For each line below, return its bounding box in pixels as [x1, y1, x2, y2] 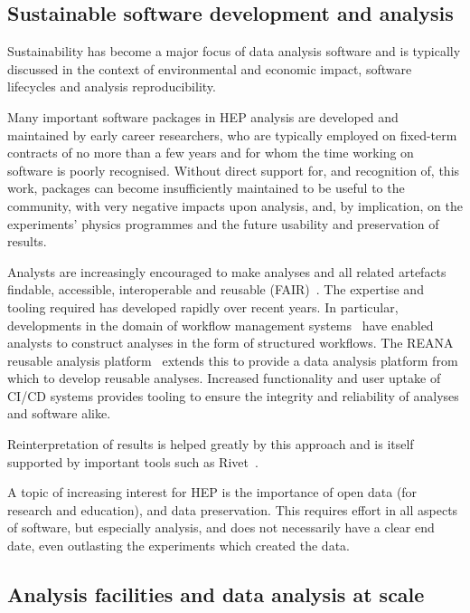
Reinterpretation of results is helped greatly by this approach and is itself [7, 435, 414, 454]
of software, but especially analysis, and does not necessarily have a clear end [7, 518, 435, 537]
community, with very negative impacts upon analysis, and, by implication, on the [7, 196, 463, 215]
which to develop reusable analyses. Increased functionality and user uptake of [7, 369, 441, 388]
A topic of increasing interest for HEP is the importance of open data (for [7, 483, 418, 502]
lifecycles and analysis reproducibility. [7, 77, 216, 96]
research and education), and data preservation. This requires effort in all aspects [7, 500, 458, 519]
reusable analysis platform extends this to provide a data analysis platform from [7, 350, 458, 369]
